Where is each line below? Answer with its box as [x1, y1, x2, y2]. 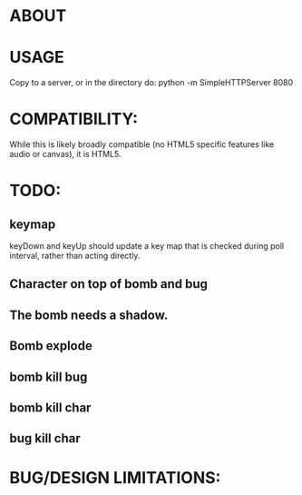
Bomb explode [9, 338, 93, 354]
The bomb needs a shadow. [9, 307, 169, 322]
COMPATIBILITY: [9, 109, 139, 130]
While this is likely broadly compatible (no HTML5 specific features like [9, 139, 275, 150]
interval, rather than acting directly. [9, 251, 141, 262]
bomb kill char [9, 401, 92, 416]
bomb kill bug [9, 369, 88, 384]
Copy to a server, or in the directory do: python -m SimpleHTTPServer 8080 [9, 77, 294, 88]
